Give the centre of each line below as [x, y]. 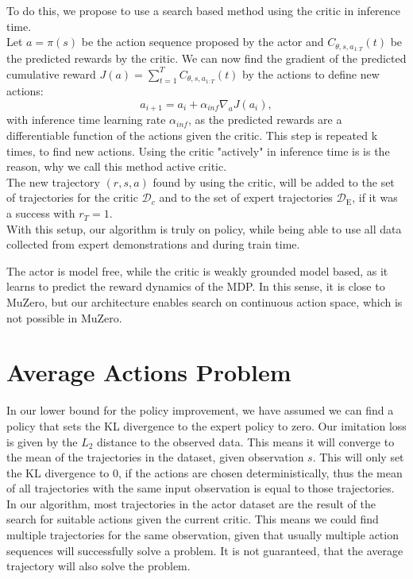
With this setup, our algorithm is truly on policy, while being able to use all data [204, 228]
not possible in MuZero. [64, 317]
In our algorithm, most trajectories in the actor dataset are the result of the [191, 503]
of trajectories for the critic [72, 197]
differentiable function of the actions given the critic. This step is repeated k [192, 135]
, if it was [375, 197]
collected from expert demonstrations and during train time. [153, 244]
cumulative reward [51, 73]
